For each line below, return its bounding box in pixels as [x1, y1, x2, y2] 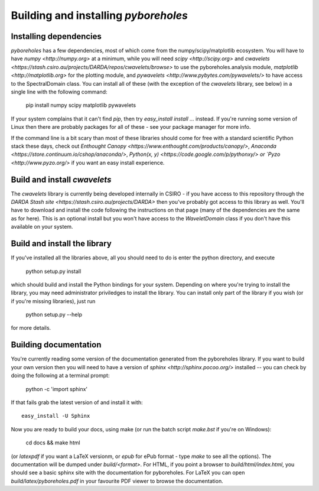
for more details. [11, 324, 51, 331]
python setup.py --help [25, 311, 83, 318]
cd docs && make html [25, 439, 80, 446]
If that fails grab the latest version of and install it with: [11, 399, 143, 406]
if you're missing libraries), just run [11, 297, 96, 304]
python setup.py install [25, 268, 82, 275]
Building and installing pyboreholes [11, 9, 188, 22]
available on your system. [11, 223, 73, 230]
